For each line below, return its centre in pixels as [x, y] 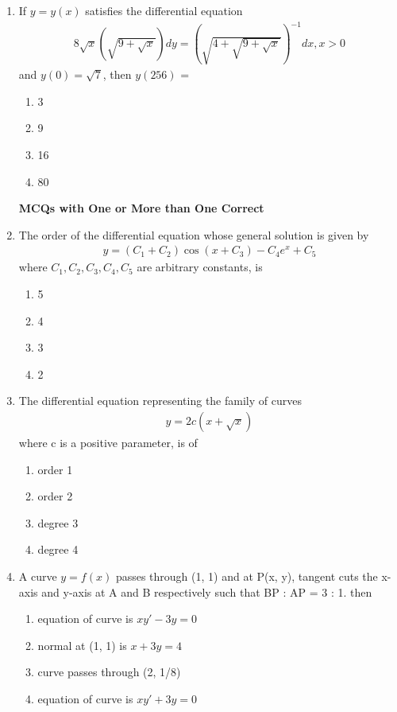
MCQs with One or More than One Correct [141, 208]
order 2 [55, 496]
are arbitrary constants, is [200, 267]
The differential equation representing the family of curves [160, 401]
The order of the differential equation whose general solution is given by [194, 234]
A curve [38, 576]
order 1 [55, 469]
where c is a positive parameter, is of [108, 442]
